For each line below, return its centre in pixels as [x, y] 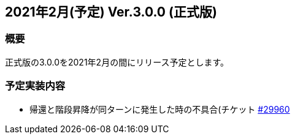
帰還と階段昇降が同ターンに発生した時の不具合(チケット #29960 [160, 109]
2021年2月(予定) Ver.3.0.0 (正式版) [111, 12]
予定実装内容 [35, 86]
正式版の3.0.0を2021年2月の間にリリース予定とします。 [117, 62]
